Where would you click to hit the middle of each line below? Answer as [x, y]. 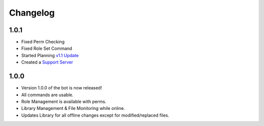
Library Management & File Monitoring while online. [73, 108]
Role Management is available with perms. [64, 101]
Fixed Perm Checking [43, 42]
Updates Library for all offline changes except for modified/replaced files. [95, 115]
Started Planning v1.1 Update [50, 55]
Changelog [32, 13]
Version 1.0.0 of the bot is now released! [62, 88]
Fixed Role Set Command [47, 48]
